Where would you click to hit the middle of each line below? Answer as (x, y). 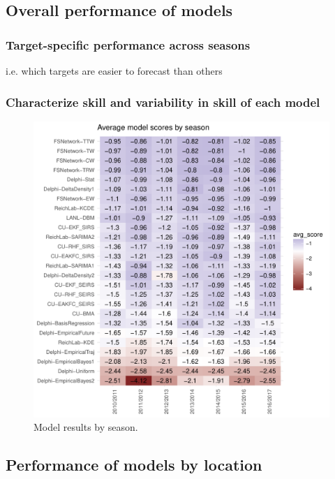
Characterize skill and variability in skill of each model (163, 102)
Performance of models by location (134, 465)
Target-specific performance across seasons (128, 44)
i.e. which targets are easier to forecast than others (114, 71)
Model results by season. (86, 427)
